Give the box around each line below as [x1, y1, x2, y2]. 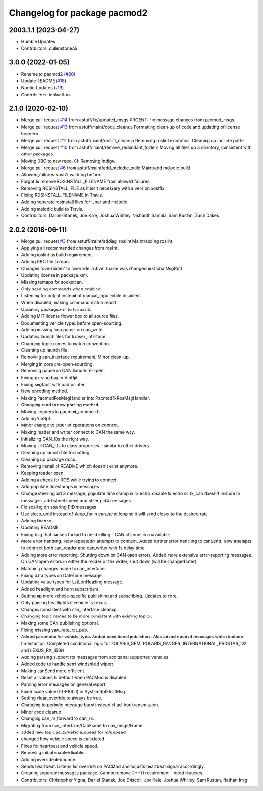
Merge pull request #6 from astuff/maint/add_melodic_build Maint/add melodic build [21, 165, 190, 171]
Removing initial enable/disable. [21, 750, 85, 755]
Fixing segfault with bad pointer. [21, 382, 86, 387]
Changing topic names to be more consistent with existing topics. [21, 613, 153, 619]
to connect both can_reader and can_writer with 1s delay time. [21, 545, 146, 551]
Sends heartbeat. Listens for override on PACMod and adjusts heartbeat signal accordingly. [21, 763, 205, 769]
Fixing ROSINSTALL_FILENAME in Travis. [21, 192, 103, 198]
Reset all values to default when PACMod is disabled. [21, 675, 128, 680]
